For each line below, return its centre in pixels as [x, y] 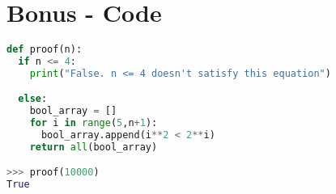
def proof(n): [45, 50]
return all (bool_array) [94, 147]
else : [33, 99]
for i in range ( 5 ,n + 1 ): [94, 123]
